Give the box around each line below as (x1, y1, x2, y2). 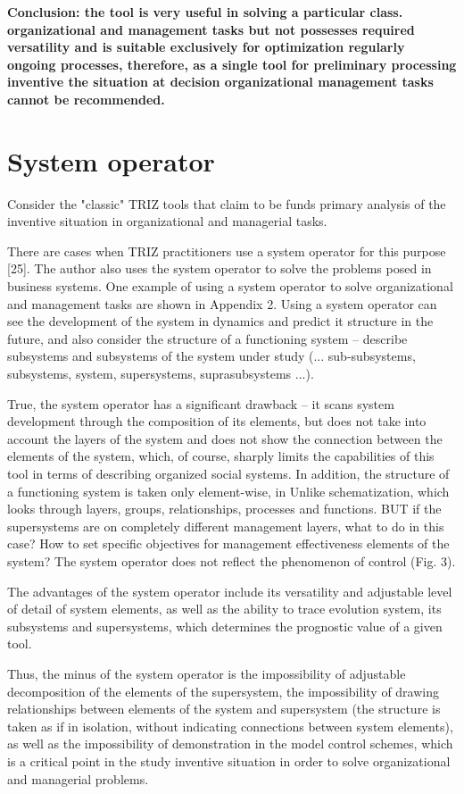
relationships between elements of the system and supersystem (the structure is (7, 699, 441, 718)
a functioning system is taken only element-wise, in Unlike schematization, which (7, 481, 450, 500)
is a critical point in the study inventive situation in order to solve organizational (7, 751, 451, 770)
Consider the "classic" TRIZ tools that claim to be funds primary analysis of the (7, 194, 446, 213)
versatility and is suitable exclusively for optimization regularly (7, 38, 405, 56)
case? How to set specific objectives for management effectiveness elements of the (7, 534, 450, 553)
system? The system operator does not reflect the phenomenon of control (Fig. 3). (7, 551, 456, 570)
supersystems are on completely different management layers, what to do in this (7, 516, 444, 535)
